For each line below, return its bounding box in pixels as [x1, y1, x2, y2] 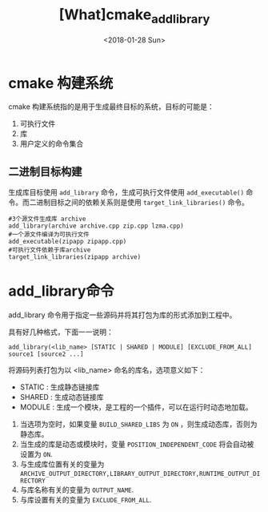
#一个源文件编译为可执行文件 [8, 231, 90, 239]
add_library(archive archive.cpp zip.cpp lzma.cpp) [8, 222, 184, 230]
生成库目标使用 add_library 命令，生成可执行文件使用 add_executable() [8, 187, 245, 197]
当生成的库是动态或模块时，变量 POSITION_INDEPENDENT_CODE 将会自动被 [19, 439, 254, 450]
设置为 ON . [19, 450, 54, 459]
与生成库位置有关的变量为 [19, 459, 105, 470]
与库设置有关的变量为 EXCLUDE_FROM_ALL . [19, 495, 152, 505]
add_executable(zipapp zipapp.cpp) [8, 238, 127, 246]
